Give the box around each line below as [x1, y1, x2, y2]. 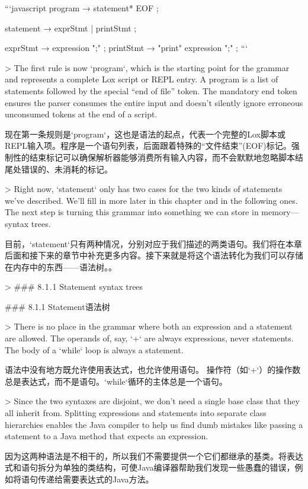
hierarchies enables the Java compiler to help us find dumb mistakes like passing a [5, 418, 303, 430]
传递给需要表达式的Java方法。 [37, 473, 154, 485]
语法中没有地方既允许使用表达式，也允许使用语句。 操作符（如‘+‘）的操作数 [5, 363, 301, 376]
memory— [261, 206, 299, 218]
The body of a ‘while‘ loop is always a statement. [5, 343, 184, 356]
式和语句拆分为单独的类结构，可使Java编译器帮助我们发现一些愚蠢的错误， [5, 461, 295, 474]
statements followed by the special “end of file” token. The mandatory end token [5, 84, 297, 97]
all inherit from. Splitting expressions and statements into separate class [5, 407, 267, 419]
